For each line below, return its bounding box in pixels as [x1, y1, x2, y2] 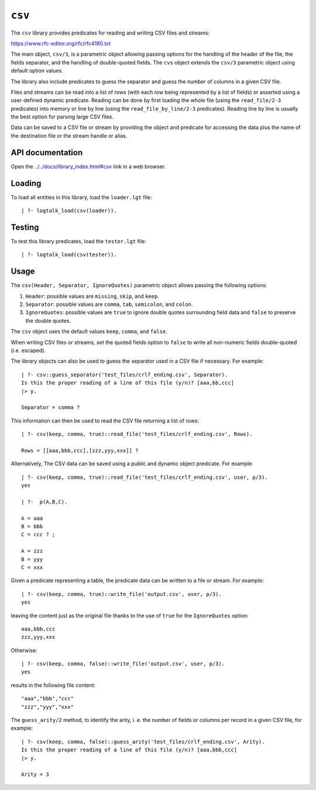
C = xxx [21, 564, 43, 571]
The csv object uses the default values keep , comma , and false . [11, 328, 168, 335]
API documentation [11, 147, 83, 158]
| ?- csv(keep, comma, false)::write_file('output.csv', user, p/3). [21, 660, 225, 668]
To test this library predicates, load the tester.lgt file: [11, 237, 146, 244]
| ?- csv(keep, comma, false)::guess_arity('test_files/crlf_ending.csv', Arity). [21, 738, 265, 745]
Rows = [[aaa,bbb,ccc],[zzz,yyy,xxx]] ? [21, 447, 139, 454]
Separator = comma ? [21, 404, 80, 411]
